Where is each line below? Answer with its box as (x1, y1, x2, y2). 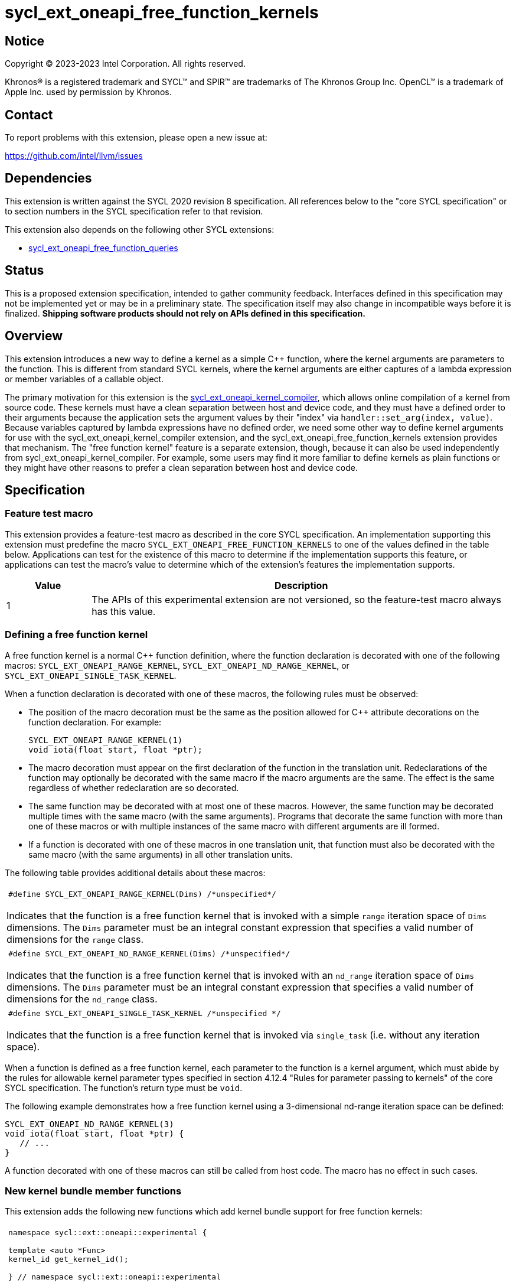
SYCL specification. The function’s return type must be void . (5, 1082, 243, 1093)
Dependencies (5, 171, 92, 186)
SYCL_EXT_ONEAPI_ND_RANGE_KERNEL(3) (5, 1119, 174, 1129)
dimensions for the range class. (6, 933, 144, 945)
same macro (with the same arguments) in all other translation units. (28, 849, 293, 859)
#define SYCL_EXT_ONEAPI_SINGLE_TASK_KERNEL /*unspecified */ (8, 1008, 281, 1018)
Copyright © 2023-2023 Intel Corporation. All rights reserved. (5, 58, 246, 69)
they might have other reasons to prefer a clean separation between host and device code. (5, 462, 358, 473)
